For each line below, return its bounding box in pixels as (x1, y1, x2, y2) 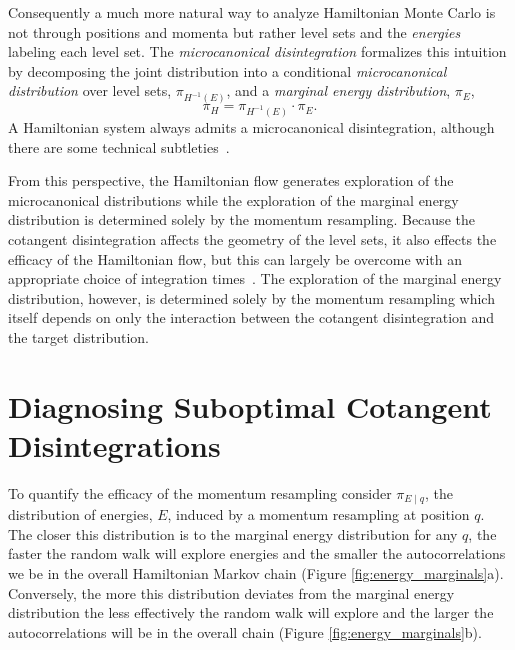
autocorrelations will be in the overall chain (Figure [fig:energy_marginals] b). (8, 621, 482, 642)
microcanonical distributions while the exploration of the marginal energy (8, 189, 459, 210)
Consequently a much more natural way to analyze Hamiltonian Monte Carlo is (8, 2, 496, 22)
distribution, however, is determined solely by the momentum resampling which (8, 287, 495, 308)
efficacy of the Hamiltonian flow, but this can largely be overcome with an (8, 248, 462, 269)
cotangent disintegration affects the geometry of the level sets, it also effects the (8, 228, 497, 249)
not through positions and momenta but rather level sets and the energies (8, 21, 461, 42)
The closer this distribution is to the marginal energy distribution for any (8, 523, 458, 544)
